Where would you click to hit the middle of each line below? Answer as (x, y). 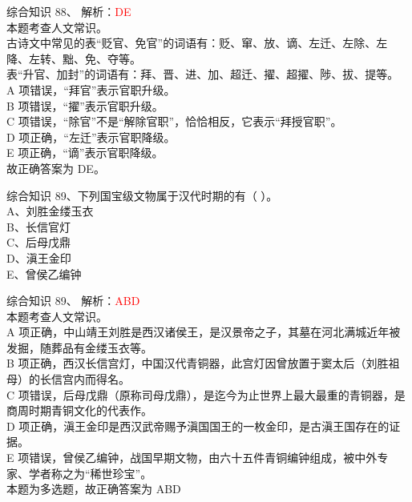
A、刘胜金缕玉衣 (50, 211)
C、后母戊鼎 (39, 242)
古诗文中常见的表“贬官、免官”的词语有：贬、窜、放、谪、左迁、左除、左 (197, 43)
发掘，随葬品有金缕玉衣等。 (79, 347)
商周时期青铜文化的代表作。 (79, 410)
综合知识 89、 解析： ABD (73, 301)
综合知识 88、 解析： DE (69, 11)
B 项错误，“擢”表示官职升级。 (85, 105)
